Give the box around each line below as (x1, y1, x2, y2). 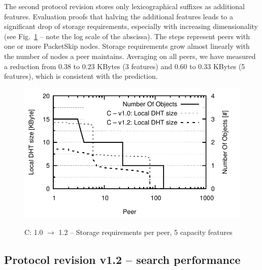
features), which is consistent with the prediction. (4, 71, 158, 81)
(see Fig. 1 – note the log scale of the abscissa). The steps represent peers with (4, 31, 250, 41)
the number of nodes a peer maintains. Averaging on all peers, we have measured (4, 50, 256, 61)
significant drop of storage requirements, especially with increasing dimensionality (4, 21, 258, 32)
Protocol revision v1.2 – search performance (4, 251, 241, 267)
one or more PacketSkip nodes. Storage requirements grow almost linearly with (4, 41, 250, 51)
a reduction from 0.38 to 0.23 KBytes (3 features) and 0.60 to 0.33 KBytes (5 (4, 61, 245, 71)
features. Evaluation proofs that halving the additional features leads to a (4, 11, 234, 21)
